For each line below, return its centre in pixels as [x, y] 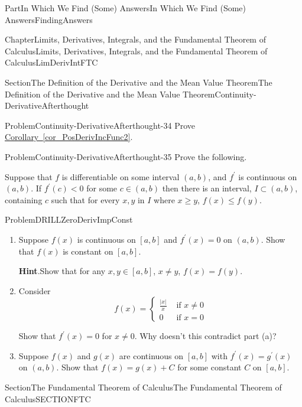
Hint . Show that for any [62, 271]
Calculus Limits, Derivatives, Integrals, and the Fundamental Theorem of [136, 51]
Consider [35, 290]
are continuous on [151, 355]
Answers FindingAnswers [49, 19]
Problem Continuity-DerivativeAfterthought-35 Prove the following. [126, 156]
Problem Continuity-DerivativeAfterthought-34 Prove [100, 125]
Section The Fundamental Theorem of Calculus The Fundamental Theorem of [143, 387]
